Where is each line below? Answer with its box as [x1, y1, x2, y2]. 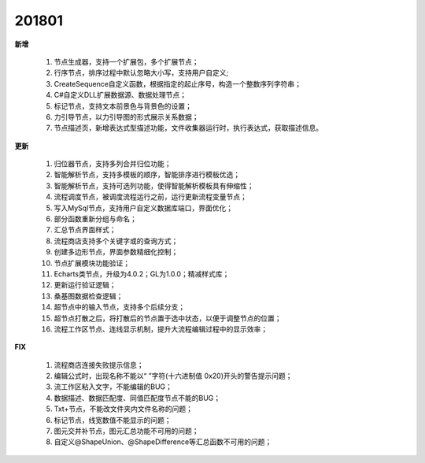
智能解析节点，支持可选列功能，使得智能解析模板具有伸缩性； [54, 181, 254, 191]
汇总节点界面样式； [54, 225, 116, 235]
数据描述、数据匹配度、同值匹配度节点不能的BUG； [54, 393, 221, 402]
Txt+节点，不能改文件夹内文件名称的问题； [54, 404, 193, 413]
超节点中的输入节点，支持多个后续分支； [54, 302, 185, 312]
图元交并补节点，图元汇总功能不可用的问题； [54, 426, 199, 436]
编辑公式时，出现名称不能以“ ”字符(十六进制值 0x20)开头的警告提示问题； [54, 371, 293, 381]
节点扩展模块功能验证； [54, 258, 130, 268]
